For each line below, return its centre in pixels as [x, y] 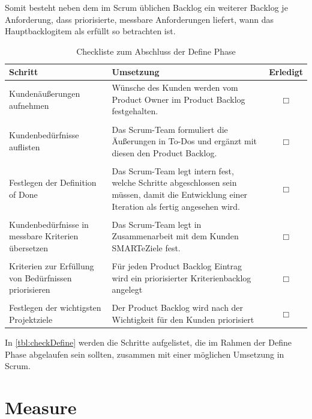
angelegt [127, 289]
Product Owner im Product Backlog [178, 99]
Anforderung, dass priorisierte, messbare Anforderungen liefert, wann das [139, 19]
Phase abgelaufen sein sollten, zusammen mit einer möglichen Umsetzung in [145, 354]
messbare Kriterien [44, 236]
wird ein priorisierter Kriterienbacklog [181, 277]
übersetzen [29, 247]
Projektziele [31, 319]
